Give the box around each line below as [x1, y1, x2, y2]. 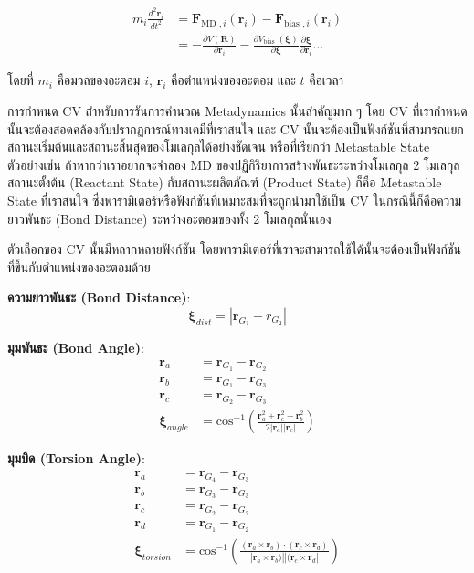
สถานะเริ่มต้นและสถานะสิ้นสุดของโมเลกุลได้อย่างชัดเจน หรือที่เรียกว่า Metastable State [7, 137, 430, 156]
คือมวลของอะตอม [57, 70, 141, 90]
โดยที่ [7, 70, 34, 90]
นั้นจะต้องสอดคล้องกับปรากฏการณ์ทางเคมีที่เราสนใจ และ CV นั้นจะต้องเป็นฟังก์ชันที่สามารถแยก [7, 119, 464, 138]
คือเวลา [309, 70, 343, 90]
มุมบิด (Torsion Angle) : [7, 449, 145, 468]
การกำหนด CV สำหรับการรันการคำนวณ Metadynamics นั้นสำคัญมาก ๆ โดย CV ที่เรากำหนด [7, 101, 468, 120]
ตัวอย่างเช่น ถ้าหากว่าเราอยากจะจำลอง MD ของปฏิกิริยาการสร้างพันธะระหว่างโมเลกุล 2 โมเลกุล [7, 154, 460, 174]
